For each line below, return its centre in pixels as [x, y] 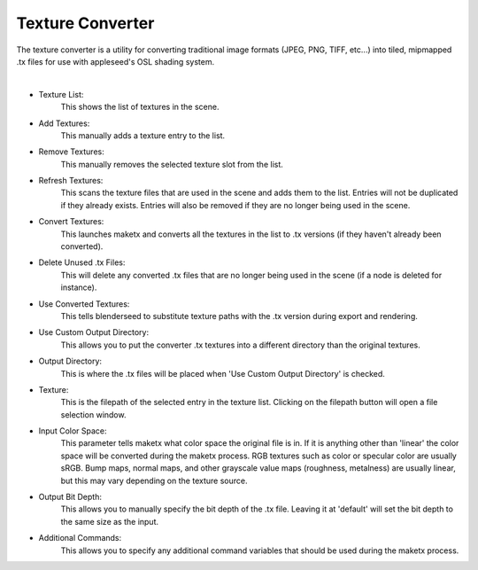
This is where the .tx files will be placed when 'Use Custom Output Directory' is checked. [223, 373]
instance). [79, 287]
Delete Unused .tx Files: [82, 262]
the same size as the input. [110, 521]
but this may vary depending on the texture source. [154, 480]
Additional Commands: [80, 538]
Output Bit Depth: [70, 497]
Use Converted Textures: [84, 304]
